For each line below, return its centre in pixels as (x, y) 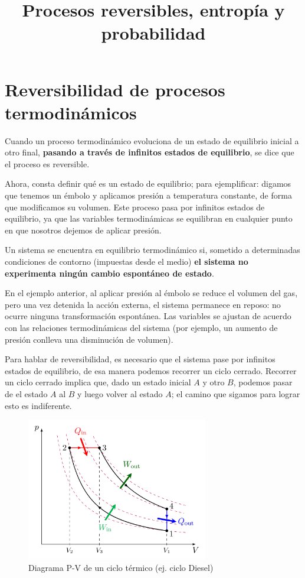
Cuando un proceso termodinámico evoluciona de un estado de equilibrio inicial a (152, 140)
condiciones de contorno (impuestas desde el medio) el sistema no (127, 262)
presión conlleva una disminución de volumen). (89, 339)
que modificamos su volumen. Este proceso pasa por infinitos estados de (135, 207)
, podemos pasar (263, 382)
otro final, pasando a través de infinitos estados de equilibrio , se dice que (150, 152)
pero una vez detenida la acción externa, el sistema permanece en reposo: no (143, 304)
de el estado (26, 393)
